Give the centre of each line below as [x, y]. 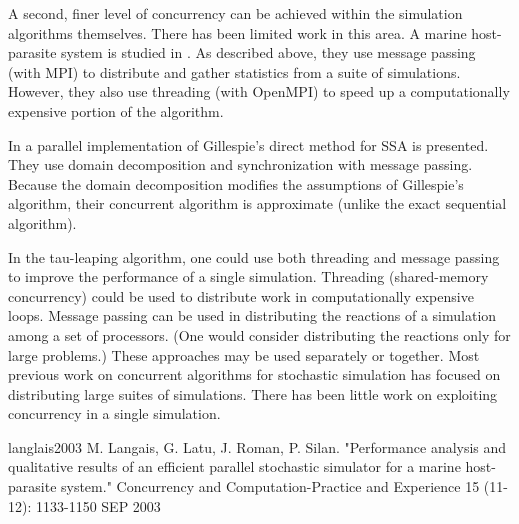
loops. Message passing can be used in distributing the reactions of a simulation [252, 315]
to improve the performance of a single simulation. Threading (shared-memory [248, 276]
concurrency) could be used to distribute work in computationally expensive [241, 295]
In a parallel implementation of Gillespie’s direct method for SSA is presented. [248, 144]
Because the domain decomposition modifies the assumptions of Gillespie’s [236, 183]
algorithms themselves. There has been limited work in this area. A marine [237, 32]
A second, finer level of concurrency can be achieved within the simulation [235, 13]
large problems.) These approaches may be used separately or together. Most [244, 354]
